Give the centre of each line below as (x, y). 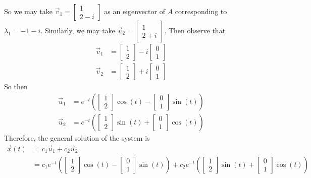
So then (16, 86)
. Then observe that (195, 30)
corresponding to (201, 11)
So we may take (29, 11)
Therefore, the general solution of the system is (77, 137)
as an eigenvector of (135, 11)
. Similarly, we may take (78, 30)
